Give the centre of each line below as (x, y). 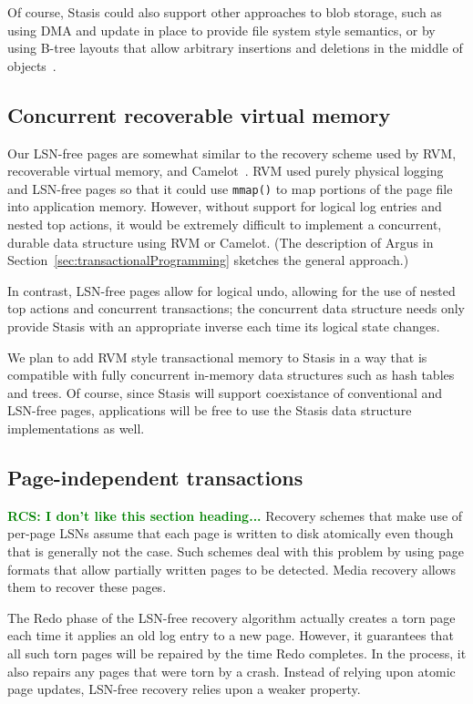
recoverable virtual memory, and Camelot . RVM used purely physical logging (226, 171)
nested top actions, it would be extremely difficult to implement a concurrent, (225, 224)
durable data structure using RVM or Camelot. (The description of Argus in (221, 242)
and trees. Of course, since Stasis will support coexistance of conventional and (225, 392)
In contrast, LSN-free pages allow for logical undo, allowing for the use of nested (231, 290)
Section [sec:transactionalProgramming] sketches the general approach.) (208, 260)
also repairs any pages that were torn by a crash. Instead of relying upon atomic (231, 671)
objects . (32, 65)
